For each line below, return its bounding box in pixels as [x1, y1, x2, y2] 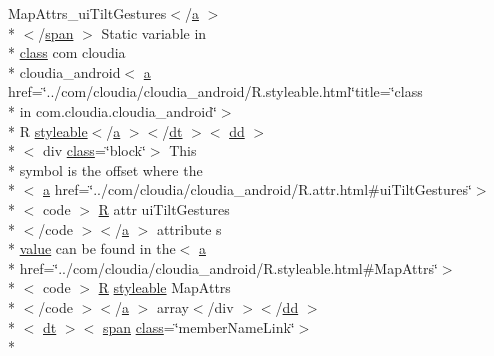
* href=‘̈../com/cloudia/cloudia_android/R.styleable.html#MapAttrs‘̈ [8, 257, 438, 278]
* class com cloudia [8, 42, 126, 63]
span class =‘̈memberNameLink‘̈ [102, 316, 295, 337]
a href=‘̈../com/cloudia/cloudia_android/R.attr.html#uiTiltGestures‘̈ [43, 179, 472, 200]
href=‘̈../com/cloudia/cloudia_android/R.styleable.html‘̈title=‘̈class [8, 81, 423, 102]
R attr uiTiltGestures [98, 198, 230, 219]
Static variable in [101, 22, 207, 43]
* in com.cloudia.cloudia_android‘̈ [8, 100, 217, 121]
